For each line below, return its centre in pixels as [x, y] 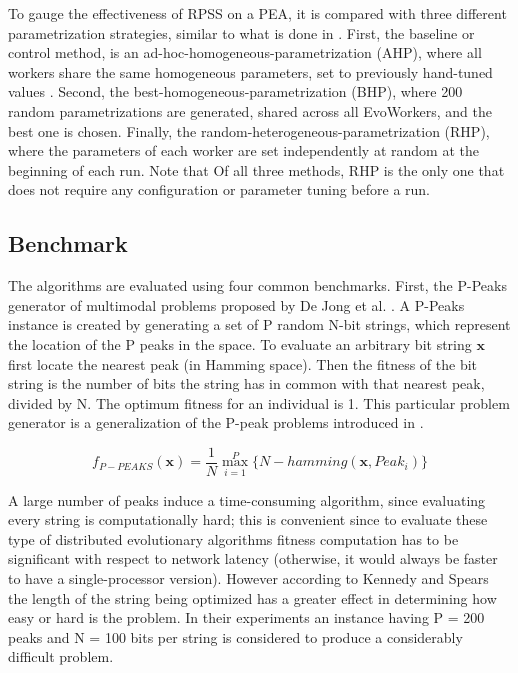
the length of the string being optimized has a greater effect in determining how [252, 597]
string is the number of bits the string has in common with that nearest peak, [246, 383]
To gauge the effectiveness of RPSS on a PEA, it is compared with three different [257, 13]
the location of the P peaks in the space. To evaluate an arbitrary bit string [240, 343]
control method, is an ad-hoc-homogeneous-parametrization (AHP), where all [245, 52]
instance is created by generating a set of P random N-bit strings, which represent [259, 324]
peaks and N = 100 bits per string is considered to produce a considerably [235, 636]
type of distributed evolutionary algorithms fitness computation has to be [233, 538]
